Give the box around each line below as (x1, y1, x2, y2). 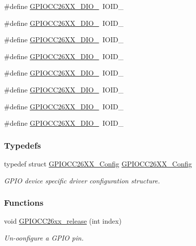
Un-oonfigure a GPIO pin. (4, 232, 84, 243)
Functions (4, 196, 44, 209)
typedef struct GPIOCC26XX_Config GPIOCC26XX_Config (4, 158, 192, 168)
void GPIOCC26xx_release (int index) (4, 216, 122, 226)
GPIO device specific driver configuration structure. (4, 175, 160, 185)
